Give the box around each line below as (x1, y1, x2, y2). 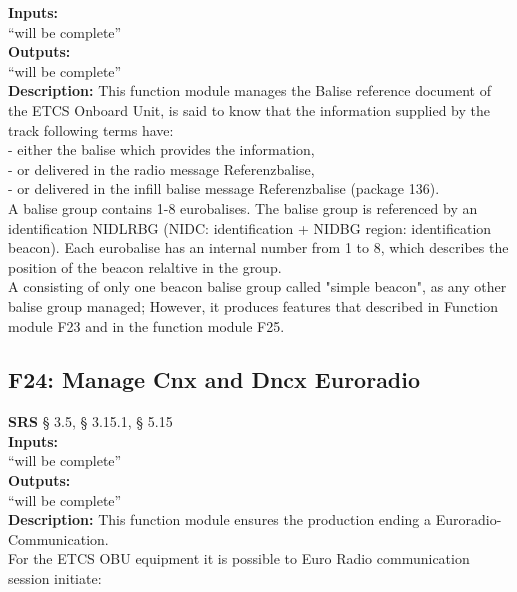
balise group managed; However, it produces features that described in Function (8, 295, 498, 316)
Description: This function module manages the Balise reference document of (8, 80, 492, 101)
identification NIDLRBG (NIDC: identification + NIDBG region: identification (8, 217, 492, 238)
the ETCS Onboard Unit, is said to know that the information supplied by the (8, 99, 491, 120)
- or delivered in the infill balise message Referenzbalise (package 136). (8, 178, 440, 199)
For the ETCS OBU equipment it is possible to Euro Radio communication (8, 548, 470, 569)
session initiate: (8, 568, 102, 589)
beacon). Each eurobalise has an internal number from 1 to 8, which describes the (8, 237, 509, 258)
